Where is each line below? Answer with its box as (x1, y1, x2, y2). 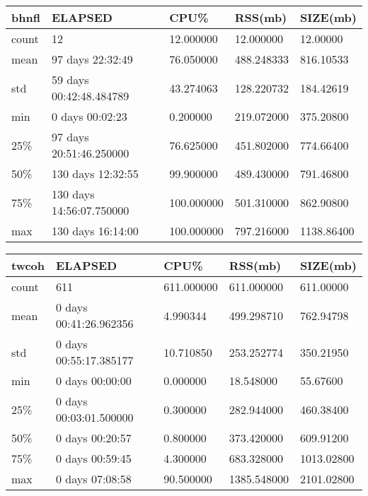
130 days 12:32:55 (51, 165, 139, 182)
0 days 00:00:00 (56, 372, 132, 389)
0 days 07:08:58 (56, 471, 132, 487)
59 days (51, 71, 89, 88)
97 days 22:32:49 (51, 51, 133, 67)
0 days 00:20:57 (56, 430, 132, 446)
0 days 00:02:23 (51, 108, 127, 124)
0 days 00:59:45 (56, 450, 132, 466)
